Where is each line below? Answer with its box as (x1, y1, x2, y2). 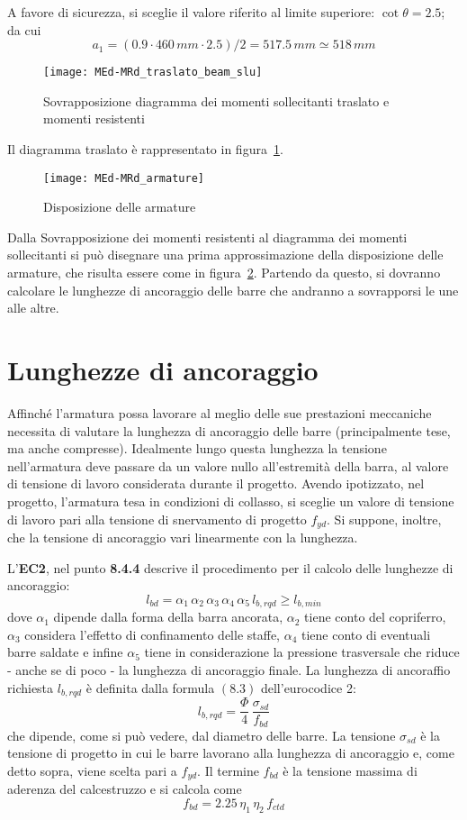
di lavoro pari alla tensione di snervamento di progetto (7, 509, 307, 528)
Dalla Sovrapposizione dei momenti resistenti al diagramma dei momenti (7, 227, 408, 246)
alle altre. (7, 298, 59, 317)
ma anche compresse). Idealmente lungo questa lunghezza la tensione (7, 439, 387, 458)
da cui (7, 20, 41, 39)
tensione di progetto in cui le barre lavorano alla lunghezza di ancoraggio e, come (7, 743, 454, 762)
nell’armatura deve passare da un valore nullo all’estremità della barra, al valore (7, 456, 449, 475)
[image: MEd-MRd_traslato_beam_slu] (43, 66, 263, 79)
